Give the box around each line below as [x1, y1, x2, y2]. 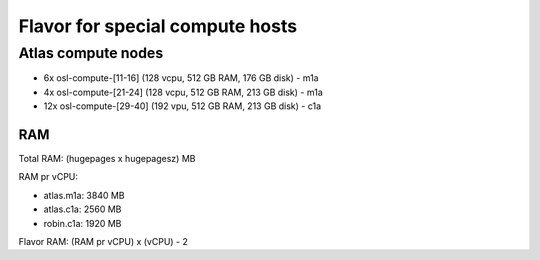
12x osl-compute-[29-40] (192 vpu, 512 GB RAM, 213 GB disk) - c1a [43, 100, 322, 112]
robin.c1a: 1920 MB [43, 217, 122, 229]
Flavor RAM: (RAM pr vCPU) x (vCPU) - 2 [18, 236, 189, 248]
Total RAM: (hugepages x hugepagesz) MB [18, 153, 196, 165]
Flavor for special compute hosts [18, 15, 298, 37]
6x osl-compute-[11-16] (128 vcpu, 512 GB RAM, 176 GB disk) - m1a [43, 72, 319, 84]
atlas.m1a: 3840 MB [43, 189, 125, 201]
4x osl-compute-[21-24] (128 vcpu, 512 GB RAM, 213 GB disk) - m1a [43, 86, 324, 98]
